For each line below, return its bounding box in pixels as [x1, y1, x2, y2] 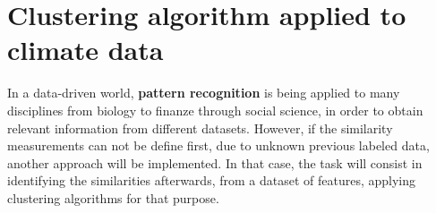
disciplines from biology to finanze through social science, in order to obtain [7, 100, 423, 119]
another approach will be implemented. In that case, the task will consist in [7, 153, 423, 172]
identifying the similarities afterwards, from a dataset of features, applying [7, 171, 416, 190]
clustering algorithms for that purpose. [7, 188, 219, 207]
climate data [7, 31, 164, 68]
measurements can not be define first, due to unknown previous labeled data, [7, 136, 430, 155]
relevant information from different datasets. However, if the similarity [7, 118, 393, 137]
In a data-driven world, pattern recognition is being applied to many [7, 83, 400, 102]
